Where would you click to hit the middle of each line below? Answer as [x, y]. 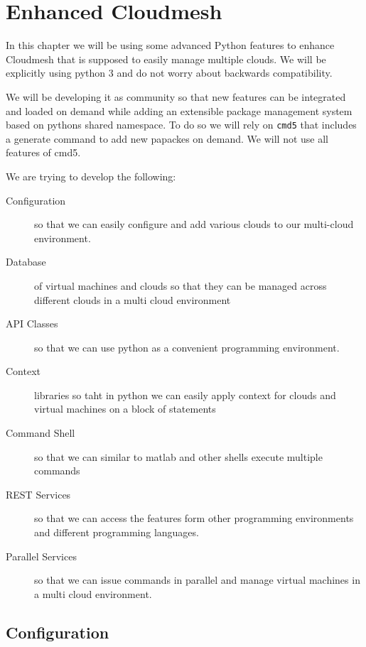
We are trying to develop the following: [91, 176]
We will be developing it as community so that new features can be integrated [176, 96]
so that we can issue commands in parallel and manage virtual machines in [197, 580]
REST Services [38, 494]
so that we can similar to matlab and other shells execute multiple [178, 456]
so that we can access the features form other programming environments [194, 518]
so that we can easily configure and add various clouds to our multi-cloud [194, 224]
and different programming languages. [117, 532]
